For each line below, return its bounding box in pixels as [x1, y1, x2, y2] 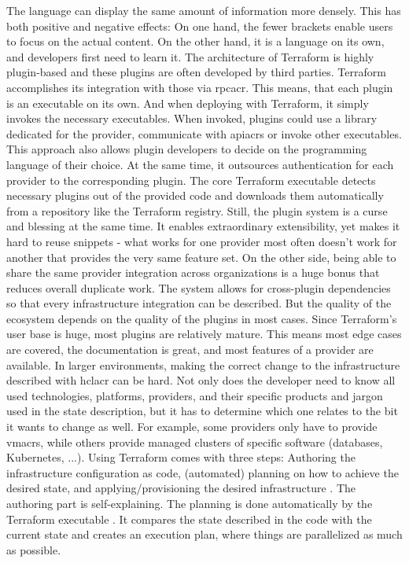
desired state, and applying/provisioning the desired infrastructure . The [6, 480, 356, 496]
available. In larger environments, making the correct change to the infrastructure [6, 356, 400, 373]
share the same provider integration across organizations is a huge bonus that [6, 264, 380, 281]
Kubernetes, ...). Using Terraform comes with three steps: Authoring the [6, 449, 356, 465]
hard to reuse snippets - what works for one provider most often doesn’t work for [6, 233, 397, 249]
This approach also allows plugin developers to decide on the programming [6, 141, 367, 157]
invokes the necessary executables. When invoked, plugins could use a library [6, 110, 378, 127]
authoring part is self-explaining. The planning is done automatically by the [6, 495, 373, 511]
